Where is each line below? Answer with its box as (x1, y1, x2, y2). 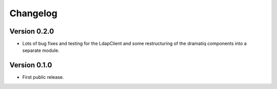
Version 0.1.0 (9, 61, 52, 70)
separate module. (22, 47, 60, 53)
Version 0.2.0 (9, 27, 54, 36)
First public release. (22, 74, 64, 80)
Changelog (9, 8, 57, 19)
